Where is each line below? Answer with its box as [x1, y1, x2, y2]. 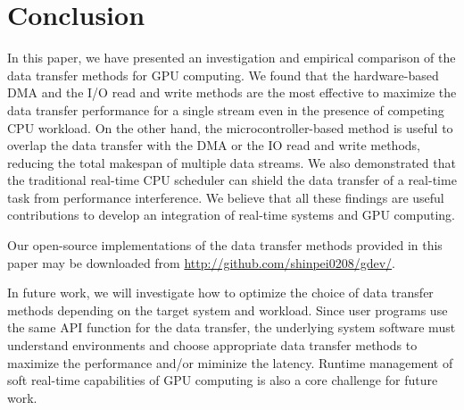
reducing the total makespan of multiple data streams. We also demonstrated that [7, 153, 456, 172]
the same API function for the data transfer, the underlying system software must [7, 318, 456, 337]
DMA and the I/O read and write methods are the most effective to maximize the [7, 83, 457, 102]
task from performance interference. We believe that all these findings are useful [7, 188, 444, 206]
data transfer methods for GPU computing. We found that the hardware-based [7, 65, 439, 84]
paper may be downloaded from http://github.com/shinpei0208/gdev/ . [7, 253, 396, 272]
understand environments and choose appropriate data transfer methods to [7, 336, 418, 355]
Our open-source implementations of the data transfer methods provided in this [7, 236, 443, 255]
